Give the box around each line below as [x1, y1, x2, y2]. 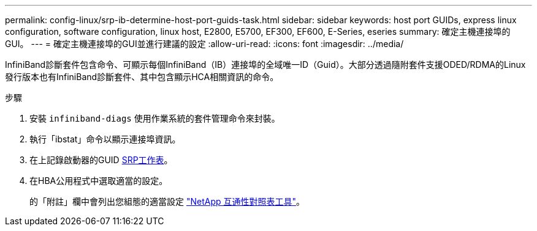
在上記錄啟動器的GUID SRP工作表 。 [29, 155, 173, 165]
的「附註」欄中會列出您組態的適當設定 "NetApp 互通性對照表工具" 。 [29, 196, 305, 207]
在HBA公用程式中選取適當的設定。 [29, 175, 168, 186]
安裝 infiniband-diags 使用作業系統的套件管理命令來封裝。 [29, 113, 280, 123]
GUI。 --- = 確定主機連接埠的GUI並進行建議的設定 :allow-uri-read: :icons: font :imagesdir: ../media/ [5, 38, 404, 49]
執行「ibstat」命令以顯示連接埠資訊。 [29, 134, 181, 144]
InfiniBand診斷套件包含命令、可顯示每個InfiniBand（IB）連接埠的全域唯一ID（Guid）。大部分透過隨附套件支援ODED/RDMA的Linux [5, 59, 526, 70]
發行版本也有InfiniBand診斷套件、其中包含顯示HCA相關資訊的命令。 [5, 71, 279, 82]
